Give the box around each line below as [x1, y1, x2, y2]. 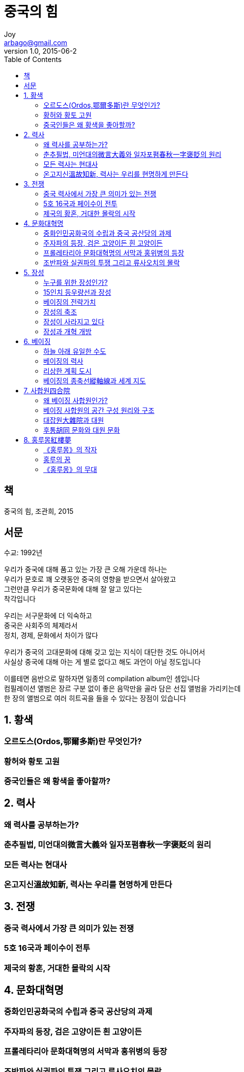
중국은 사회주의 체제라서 [4, 621, 78, 630]
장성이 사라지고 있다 [43, 317, 104, 326]
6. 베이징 [24, 337, 51, 346]
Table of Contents [4, 55, 62, 63]
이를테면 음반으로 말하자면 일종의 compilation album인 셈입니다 [4, 674, 200, 683]
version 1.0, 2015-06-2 [4, 46, 77, 55]
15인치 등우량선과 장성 [43, 287, 111, 296]
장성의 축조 [43, 307, 77, 316]
